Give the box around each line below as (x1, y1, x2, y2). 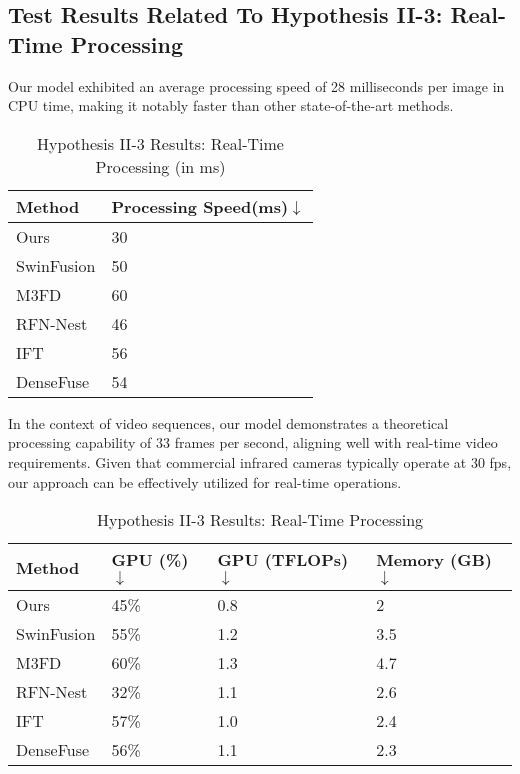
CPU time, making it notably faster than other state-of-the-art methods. (8, 95, 454, 116)
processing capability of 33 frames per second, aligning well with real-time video (8, 432, 498, 453)
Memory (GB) (376, 548, 492, 572)
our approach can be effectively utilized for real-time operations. (8, 471, 402, 492)
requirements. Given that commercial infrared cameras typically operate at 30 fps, (8, 451, 512, 472)
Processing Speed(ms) (111, 194, 289, 218)
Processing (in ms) (95, 154, 226, 178)
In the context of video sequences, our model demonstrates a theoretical (8, 412, 449, 433)
